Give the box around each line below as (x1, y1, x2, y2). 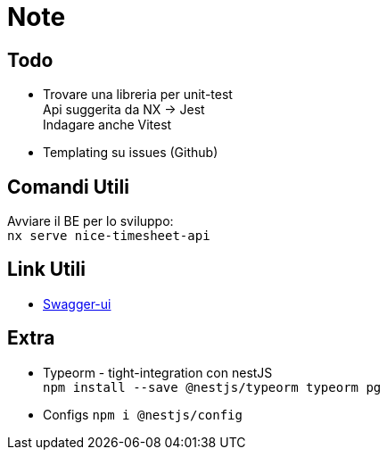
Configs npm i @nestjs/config (43, 406, 243, 422)
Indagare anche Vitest (43, 117, 172, 133)
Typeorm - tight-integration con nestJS (43, 364, 273, 380)
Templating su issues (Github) (43, 145, 218, 161)
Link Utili (7, 258, 86, 281)
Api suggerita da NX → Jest (43, 102, 205, 118)
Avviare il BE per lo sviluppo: (7, 213, 174, 229)
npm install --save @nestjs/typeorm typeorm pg (43, 379, 382, 395)
